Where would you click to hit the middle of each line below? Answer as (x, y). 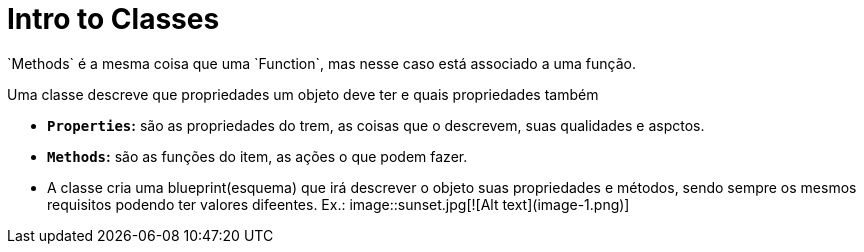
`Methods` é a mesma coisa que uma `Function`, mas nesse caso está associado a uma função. (321, 63)
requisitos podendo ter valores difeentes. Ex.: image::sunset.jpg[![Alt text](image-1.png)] (338, 204)
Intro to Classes (113, 19)
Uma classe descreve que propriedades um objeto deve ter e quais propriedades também (303, 94)
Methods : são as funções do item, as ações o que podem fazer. (257, 156)
